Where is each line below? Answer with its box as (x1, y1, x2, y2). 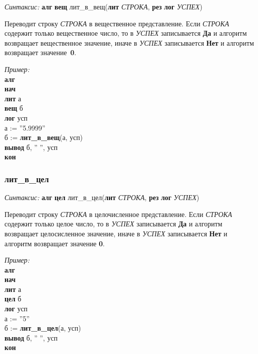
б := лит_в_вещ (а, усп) (4, 132, 83, 142)
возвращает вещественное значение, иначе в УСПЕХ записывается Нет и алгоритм (4, 37, 254, 48)
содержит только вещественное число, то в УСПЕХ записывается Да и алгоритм (4, 28, 247, 38)
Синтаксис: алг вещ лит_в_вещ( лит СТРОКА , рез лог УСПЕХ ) (4, 1, 203, 11)
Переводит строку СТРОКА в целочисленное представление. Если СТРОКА (4, 209, 232, 219)
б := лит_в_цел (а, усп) (4, 323, 81, 333)
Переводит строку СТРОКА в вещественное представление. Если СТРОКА (4, 18, 229, 28)
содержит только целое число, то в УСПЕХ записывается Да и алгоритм (4, 218, 222, 229)
